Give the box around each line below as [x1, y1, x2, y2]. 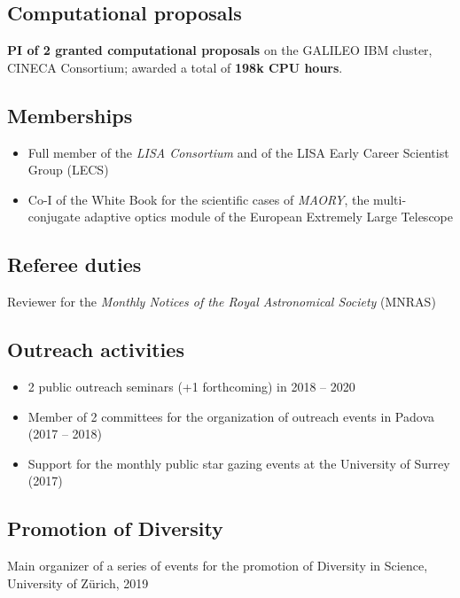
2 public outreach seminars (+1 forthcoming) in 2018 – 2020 [27, 377, 355, 395]
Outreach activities [7, 336, 184, 363]
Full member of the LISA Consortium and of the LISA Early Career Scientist [27, 143, 449, 161]
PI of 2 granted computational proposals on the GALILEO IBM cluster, [7, 41, 433, 59]
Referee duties [7, 251, 142, 278]
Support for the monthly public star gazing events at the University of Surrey [27, 454, 450, 472]
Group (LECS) [27, 160, 109, 179]
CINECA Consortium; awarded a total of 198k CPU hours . [7, 58, 343, 76]
